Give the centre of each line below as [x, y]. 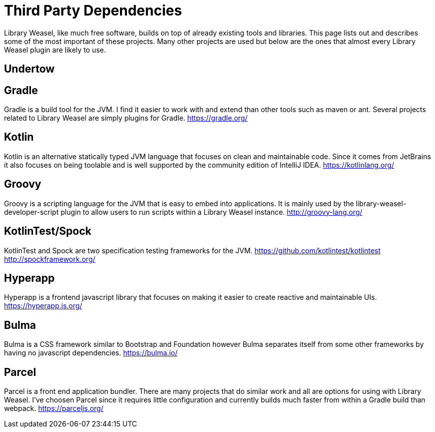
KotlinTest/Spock [48, 231]
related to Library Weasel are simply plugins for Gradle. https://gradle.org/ [126, 118]
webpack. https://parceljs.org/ [54, 408]
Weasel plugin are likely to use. [55, 50]
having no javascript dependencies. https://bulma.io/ [91, 353]
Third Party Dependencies [93, 11]
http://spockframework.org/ [50, 259]
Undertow [29, 69]
